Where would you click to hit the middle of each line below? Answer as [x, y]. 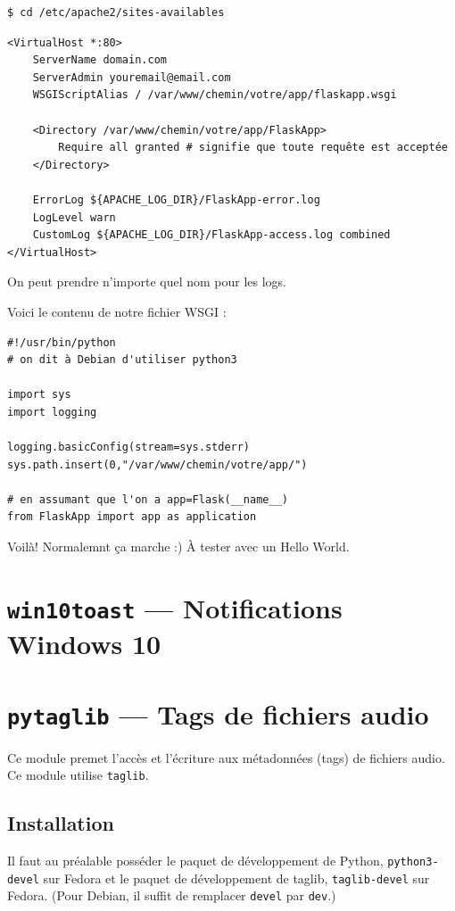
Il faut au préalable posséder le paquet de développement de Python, [195, 861]
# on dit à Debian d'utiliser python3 [122, 360]
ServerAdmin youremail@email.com [132, 77]
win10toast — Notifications [175, 607]
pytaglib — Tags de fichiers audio [218, 713]
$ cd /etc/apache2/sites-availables [116, 12]
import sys [39, 395]
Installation [61, 823]
